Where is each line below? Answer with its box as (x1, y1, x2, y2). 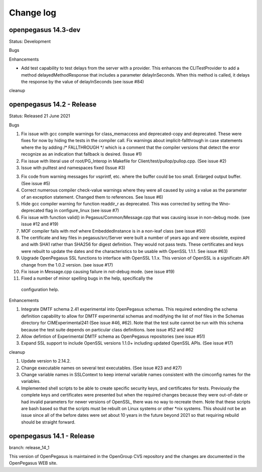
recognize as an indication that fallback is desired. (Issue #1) (21, 151, 142, 157)
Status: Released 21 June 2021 (9, 113, 70, 119)
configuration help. (21, 286, 59, 292)
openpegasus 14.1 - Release (9, 432, 95, 440)
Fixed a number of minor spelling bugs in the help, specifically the (21, 275, 153, 281)
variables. (21, 378, 41, 384)
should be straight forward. (21, 419, 76, 425)
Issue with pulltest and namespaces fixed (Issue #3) (21, 165, 126, 171)
